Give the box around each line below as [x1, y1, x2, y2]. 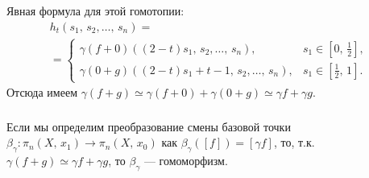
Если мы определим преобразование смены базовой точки [6, 118, 291, 135]
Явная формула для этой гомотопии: [6, 2, 184, 19]
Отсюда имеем [6, 84, 77, 101]
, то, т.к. [273, 134, 315, 151]
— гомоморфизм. [143, 152, 228, 169]
